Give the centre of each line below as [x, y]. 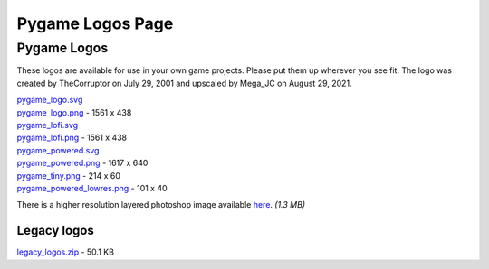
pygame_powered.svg [58, 150]
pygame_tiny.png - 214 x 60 [69, 175]
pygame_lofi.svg [48, 125]
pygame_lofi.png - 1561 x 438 [72, 138]
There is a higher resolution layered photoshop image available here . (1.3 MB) [161, 205]
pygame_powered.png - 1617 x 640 [82, 163]
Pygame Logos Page [95, 23]
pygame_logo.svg [50, 100]
